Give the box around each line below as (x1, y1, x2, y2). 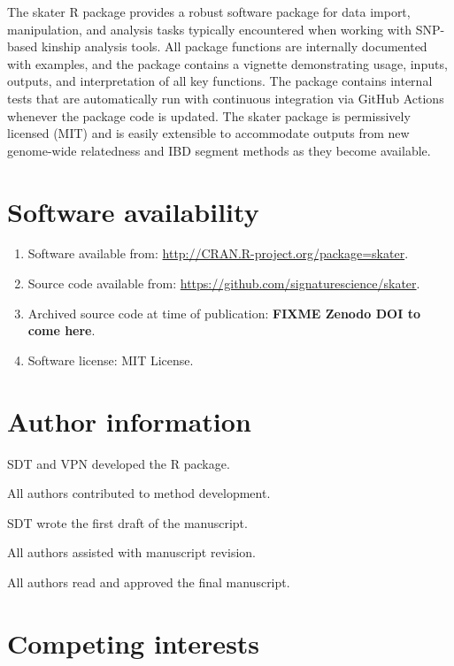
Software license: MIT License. (27, 350, 194, 369)
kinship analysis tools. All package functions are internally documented (41, 37, 427, 56)
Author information (7, 402, 251, 439)
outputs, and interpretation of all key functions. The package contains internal (7, 72, 433, 90)
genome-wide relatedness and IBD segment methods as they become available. (7, 141, 431, 159)
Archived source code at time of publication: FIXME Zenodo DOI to (27, 303, 420, 322)
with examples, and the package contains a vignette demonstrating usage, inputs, (7, 54, 448, 73)
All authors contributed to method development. (7, 484, 271, 502)
